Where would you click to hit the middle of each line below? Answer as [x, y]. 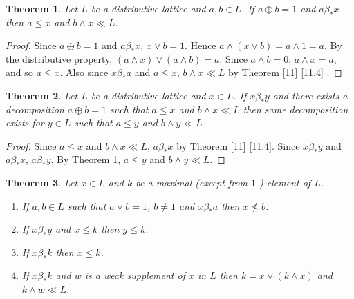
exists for [25, 123]
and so [19, 72]
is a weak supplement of [135, 275]
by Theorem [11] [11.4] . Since [238, 145]
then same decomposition [296, 109]
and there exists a [310, 95]
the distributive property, [59, 58]
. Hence [201, 45]
